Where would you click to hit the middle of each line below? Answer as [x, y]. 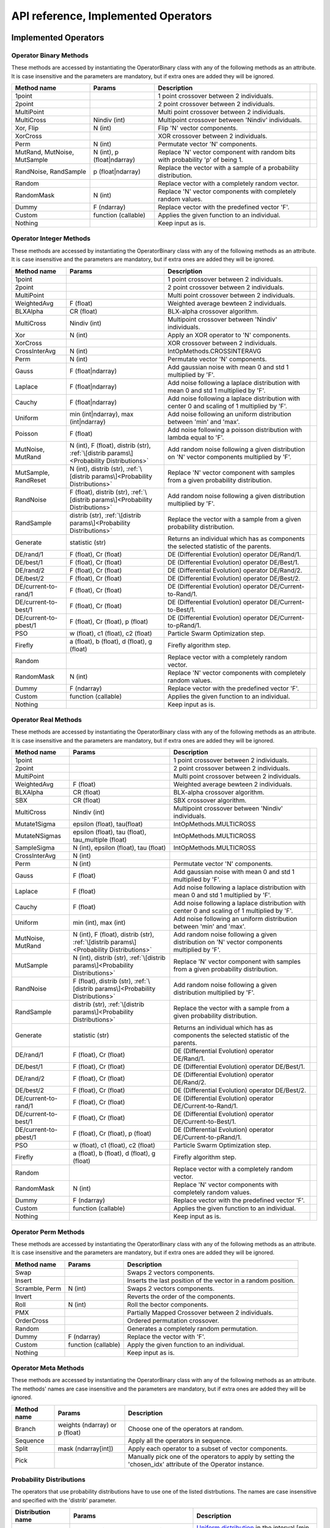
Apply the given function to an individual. [186, 1345]
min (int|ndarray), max [101, 414]
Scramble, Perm [38, 1288]
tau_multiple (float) [100, 840]
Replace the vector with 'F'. [166, 1337]
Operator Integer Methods [51, 238]
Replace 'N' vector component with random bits [227, 152]
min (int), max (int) [99, 923]
